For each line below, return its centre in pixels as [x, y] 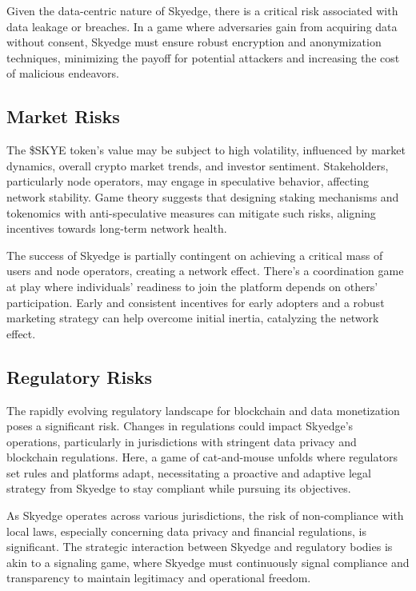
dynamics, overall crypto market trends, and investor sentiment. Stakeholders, [198, 165]
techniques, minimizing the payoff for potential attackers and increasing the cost [203, 57]
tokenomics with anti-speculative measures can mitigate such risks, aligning [191, 212]
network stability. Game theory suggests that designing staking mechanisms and [203, 196]
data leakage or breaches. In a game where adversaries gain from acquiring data [202, 26]
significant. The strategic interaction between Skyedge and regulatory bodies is [200, 547]
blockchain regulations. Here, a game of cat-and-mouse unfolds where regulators [202, 457]
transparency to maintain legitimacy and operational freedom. [159, 578]
